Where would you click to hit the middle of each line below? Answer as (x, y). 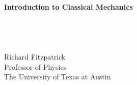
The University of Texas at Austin (58, 77)
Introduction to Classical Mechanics (68, 7)
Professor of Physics (35, 66)
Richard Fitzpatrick (35, 56)
